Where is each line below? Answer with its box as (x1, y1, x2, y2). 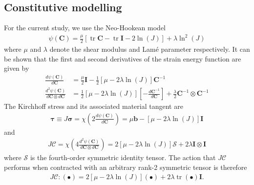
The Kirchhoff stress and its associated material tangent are (4, 101, 183, 111)
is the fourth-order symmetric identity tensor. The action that (30, 152, 216, 163)
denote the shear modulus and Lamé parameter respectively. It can (49, 44, 250, 54)
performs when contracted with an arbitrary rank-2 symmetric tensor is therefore (4, 162, 247, 172)
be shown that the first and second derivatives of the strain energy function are (4, 53, 241, 63)
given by (4, 63, 29, 73)
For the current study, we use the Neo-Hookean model (4, 22, 166, 33)
